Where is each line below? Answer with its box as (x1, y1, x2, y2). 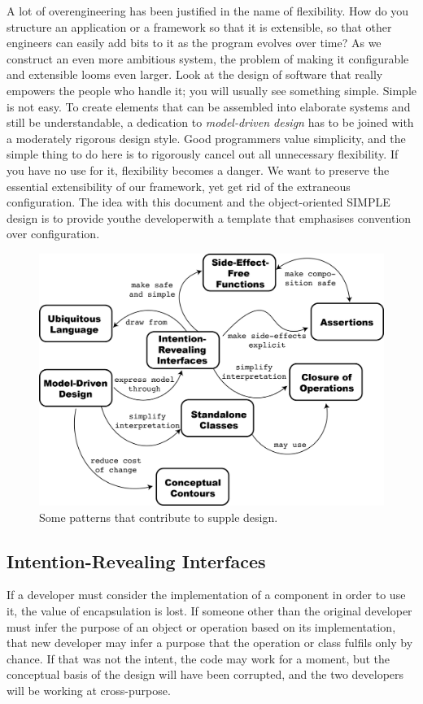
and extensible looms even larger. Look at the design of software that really (7, 66, 383, 83)
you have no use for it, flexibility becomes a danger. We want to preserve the (7, 161, 390, 178)
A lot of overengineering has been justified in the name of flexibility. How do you (7, 2, 409, 19)
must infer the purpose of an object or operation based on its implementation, (7, 618, 396, 635)
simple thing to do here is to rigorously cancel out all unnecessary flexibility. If (7, 146, 399, 163)
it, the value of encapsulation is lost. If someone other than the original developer (7, 602, 412, 619)
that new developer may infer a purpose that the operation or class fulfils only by (7, 634, 413, 651)
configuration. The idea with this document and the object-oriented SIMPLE (7, 193, 390, 211)
